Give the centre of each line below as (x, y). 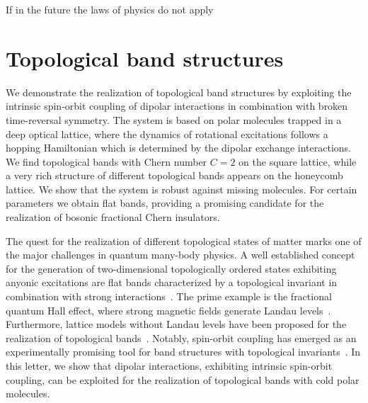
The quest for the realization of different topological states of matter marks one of (184, 240)
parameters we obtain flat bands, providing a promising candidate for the (165, 203)
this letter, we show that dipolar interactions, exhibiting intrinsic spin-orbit (169, 365)
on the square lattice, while (298, 161)
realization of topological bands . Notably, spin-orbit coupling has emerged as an (181, 337)
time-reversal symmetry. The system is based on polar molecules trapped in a (174, 119)
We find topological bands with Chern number (107, 161)
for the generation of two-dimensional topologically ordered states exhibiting (171, 268)
